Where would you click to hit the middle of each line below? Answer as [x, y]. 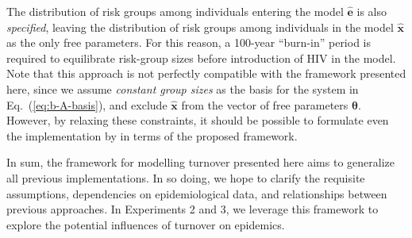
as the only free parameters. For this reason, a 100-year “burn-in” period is [189, 42]
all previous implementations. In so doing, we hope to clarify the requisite [186, 177]
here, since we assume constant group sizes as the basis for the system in [183, 88]
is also [372, 11]
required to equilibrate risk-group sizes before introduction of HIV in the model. [201, 58]
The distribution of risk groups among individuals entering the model [175, 11]
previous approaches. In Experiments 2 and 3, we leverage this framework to [193, 209]
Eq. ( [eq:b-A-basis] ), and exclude [87, 104]
